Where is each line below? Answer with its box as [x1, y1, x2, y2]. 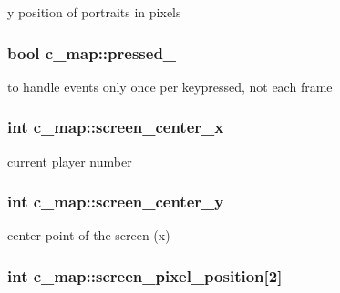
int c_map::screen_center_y [7, 190, 224, 213]
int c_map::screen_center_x [7, 116, 224, 138]
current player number [7, 151, 132, 170]
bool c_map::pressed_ [7, 41, 177, 64]
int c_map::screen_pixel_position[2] [7, 264, 283, 287]
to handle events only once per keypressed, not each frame [7, 76, 333, 96]
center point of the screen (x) [7, 226, 170, 245]
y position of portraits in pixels [7, 3, 181, 21]
